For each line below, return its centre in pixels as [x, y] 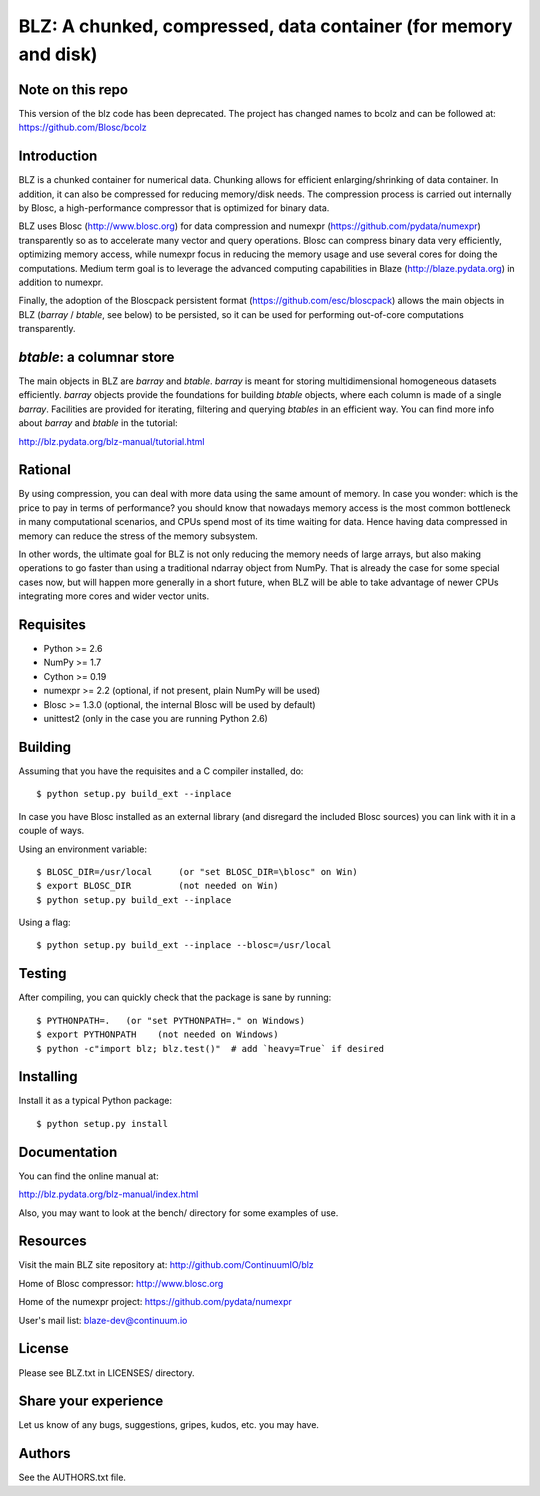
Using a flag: [44, 922]
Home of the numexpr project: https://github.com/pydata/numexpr [155, 1302]
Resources [52, 1241]
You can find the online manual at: [88, 1176]
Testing [42, 973]
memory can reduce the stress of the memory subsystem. [138, 536]
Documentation [68, 1151]
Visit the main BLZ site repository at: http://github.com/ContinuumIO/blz [166, 1265]
